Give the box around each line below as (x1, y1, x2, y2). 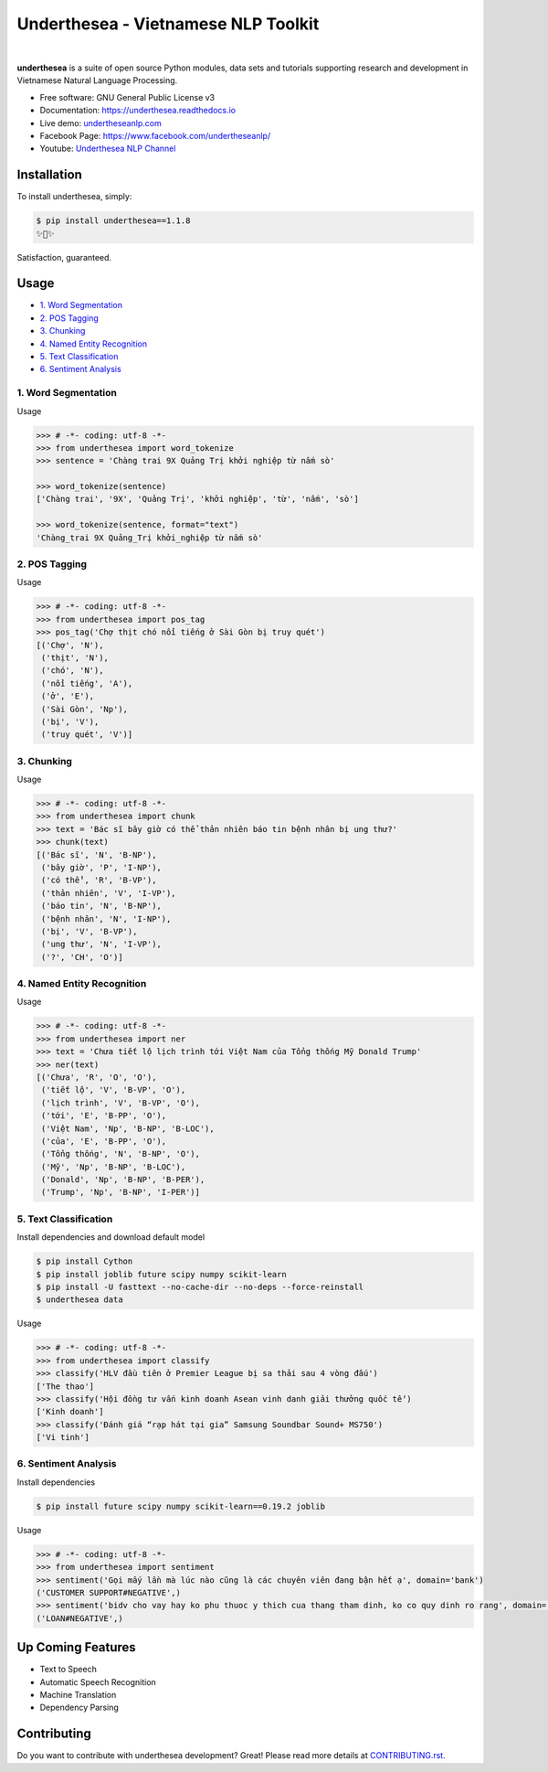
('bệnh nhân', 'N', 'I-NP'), (41, 913, 172, 923)
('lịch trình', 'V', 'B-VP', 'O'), (41, 1097, 201, 1108)
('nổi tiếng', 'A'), (41, 678, 133, 689)
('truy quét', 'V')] (41, 730, 133, 740)
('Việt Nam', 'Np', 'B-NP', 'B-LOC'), (41, 1123, 215, 1134)
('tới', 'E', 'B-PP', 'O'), (41, 1111, 167, 1121)
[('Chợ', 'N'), (36, 640, 104, 650)
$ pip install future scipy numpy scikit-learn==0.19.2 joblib (36, 1500, 326, 1511)
